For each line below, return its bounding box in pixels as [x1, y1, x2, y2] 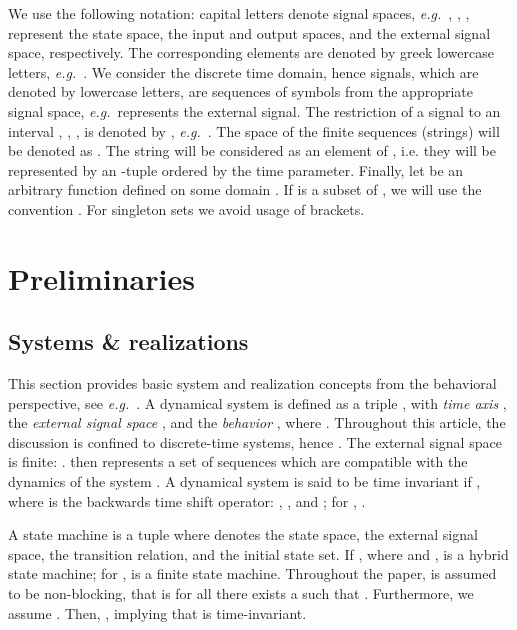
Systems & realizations [8, 326, 249, 357]
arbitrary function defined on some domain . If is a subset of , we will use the [8, 179, 482, 200]
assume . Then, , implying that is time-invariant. [8, 602, 307, 623]
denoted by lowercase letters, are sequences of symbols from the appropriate [8, 81, 473, 102]
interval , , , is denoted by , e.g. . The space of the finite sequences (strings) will [8, 120, 500, 141]
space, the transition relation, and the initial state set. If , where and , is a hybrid [8, 543, 509, 564]
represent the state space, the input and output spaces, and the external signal [8, 22, 491, 43]
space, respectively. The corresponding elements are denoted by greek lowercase [8, 42, 494, 63]
